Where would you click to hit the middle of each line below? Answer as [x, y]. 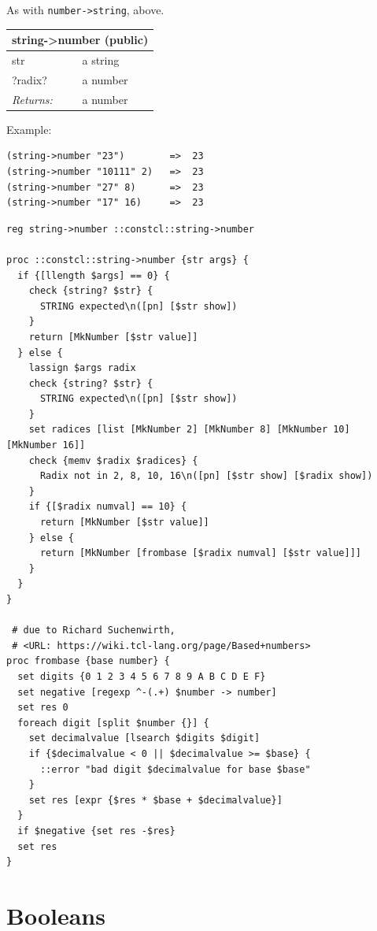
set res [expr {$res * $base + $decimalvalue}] [155, 800]
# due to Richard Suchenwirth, [94, 631]
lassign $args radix [82, 368]
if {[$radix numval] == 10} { [108, 507]
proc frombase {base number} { [88, 661]
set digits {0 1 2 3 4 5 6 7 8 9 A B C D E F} [142, 676]
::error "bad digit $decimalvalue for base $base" [175, 769]
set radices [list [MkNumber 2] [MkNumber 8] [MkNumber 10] [189, 430]
